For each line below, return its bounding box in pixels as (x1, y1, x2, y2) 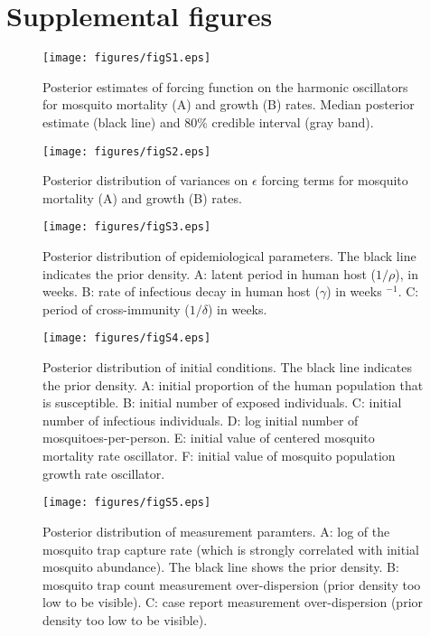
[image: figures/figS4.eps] (42, 332, 211, 345)
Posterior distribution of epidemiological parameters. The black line (42, 247, 416, 266)
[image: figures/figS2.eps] (42, 145, 211, 158)
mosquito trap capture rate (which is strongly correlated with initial (42, 539, 419, 558)
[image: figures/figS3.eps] (42, 220, 211, 234)
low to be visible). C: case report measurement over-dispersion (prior (42, 593, 424, 612)
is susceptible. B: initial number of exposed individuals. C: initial (42, 393, 402, 412)
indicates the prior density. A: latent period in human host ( (42, 264, 377, 283)
